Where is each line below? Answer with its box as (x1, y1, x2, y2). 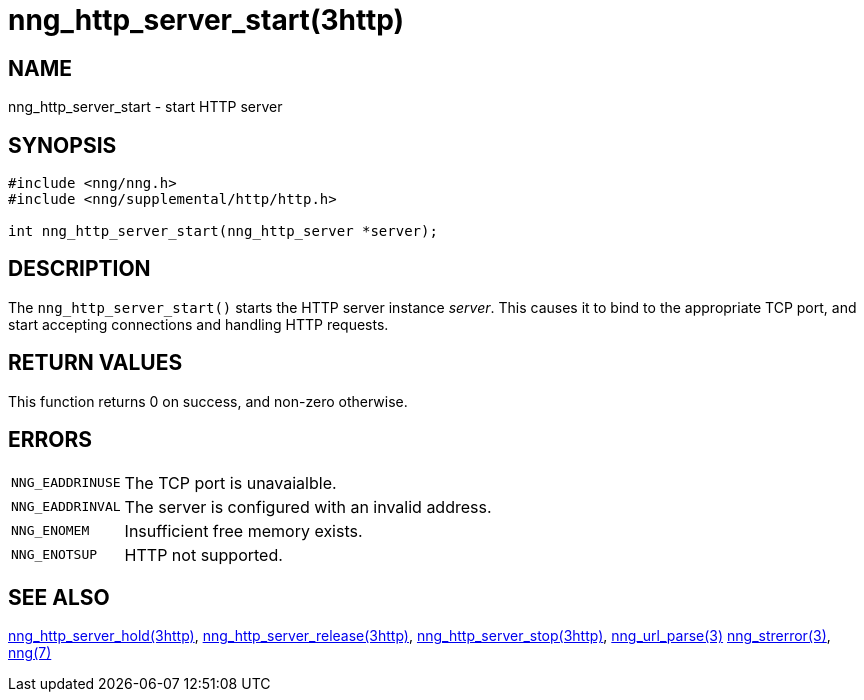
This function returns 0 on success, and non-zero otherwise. (8, 392, 408, 410)
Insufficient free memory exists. (124, 520, 363, 541)
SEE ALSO (8, 584, 110, 610)
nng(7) (8, 644, 52, 662)
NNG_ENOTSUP (11, 547, 98, 563)
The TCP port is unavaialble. (124, 472, 337, 493)
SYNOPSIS (8, 132, 117, 158)
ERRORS (8, 427, 93, 453)
